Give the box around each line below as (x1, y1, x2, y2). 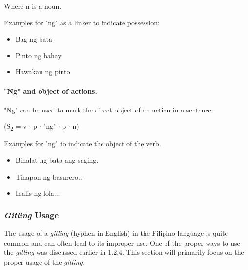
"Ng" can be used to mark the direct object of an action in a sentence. (4, 104, 213, 114)
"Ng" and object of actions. (4, 86, 97, 96)
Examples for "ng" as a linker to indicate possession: (4, 17, 160, 27)
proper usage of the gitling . (4, 256, 84, 267)
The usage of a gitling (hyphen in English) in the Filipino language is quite (4, 228, 228, 238)
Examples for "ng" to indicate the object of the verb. (4, 138, 161, 149)
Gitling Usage (4, 208, 59, 221)
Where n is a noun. (4, 1, 62, 11)
